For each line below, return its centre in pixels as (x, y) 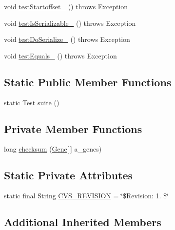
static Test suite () (32, 102)
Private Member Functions (73, 128)
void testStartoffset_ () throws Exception (66, 6)
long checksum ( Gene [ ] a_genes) (53, 149)
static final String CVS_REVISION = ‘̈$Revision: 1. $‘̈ (86, 196)
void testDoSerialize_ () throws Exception (67, 39)
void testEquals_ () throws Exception (60, 55)
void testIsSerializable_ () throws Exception (70, 23)
